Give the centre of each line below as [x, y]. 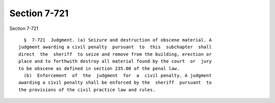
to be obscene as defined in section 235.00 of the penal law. [99, 68]
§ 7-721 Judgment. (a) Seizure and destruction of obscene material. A [118, 40]
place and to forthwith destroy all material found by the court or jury [115, 61]
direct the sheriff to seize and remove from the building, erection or [115, 54]
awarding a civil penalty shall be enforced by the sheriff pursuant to [115, 83]
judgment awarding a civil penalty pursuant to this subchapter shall [115, 47]
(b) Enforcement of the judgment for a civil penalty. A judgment [118, 75]
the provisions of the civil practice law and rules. [87, 90]
